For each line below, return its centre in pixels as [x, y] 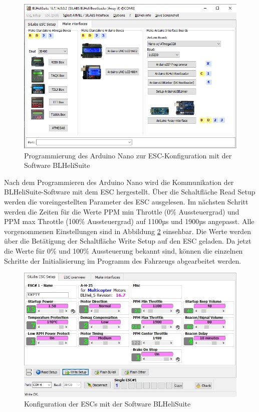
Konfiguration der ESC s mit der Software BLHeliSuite [107, 404]
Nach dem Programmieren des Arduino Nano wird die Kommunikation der [119, 182]
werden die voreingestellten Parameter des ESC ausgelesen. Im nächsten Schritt [126, 201]
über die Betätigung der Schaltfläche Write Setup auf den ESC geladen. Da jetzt [128, 241]
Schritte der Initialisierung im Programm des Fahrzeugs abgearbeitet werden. [123, 260]
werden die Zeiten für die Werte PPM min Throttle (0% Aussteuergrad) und [122, 211]
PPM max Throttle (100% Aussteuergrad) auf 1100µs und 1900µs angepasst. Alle [129, 221]
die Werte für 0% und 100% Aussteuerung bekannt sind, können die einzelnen [123, 250]
